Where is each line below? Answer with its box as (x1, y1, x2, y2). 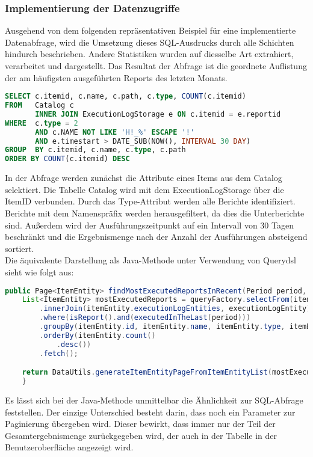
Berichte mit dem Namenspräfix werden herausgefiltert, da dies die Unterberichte (5, 206, 305, 219)
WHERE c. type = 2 (5, 118, 78, 127)
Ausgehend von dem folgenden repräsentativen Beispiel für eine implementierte (5, 24, 296, 37)
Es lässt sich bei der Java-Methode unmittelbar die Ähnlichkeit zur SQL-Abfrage (5, 393, 303, 406)
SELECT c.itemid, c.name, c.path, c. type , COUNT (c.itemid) (5, 92, 246, 101)
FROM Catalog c (5, 101, 74, 110)
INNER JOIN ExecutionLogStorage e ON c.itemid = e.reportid (35, 109, 281, 118)
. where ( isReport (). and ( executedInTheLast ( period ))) (39, 313, 251, 322)
